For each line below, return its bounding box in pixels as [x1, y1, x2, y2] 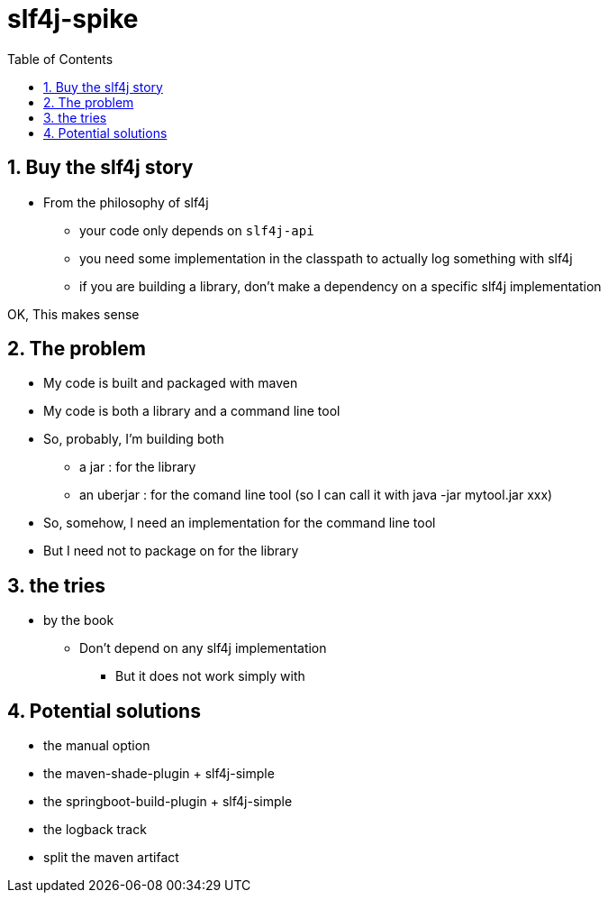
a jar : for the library [79, 459, 196, 475]
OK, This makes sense [7, 306, 140, 322]
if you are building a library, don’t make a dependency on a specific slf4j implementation [79, 278, 602, 294]
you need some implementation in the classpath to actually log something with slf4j [79, 250, 573, 266]
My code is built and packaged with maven [43, 375, 298, 391]
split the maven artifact [43, 849, 179, 866]
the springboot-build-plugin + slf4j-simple [43, 794, 293, 810]
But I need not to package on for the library [43, 543, 299, 559]
